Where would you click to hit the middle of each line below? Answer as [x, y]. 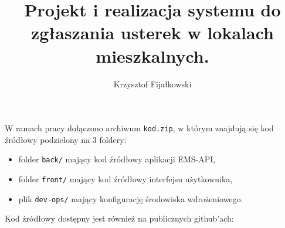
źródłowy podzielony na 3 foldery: [66, 139]
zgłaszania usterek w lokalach [152, 33]
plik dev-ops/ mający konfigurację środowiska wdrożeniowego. [131, 198]
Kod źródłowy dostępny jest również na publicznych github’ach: [119, 218]
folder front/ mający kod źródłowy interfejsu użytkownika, [125, 179]
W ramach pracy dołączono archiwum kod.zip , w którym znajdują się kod [139, 128]
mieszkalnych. [152, 55]
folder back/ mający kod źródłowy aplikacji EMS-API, [117, 159]
